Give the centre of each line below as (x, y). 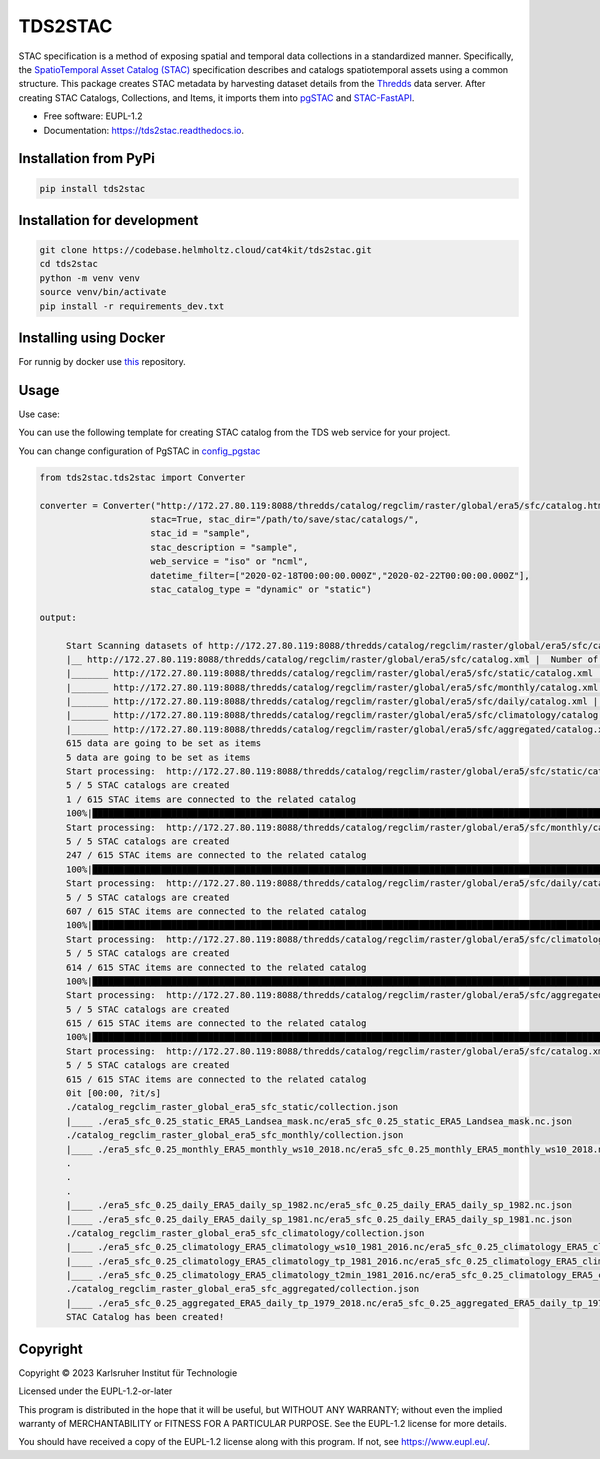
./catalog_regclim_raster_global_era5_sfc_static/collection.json (232, 1107)
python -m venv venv (89, 278)
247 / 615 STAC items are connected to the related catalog (216, 855)
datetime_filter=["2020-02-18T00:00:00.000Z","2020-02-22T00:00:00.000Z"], (340, 575)
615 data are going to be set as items (163, 743)
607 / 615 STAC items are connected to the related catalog (216, 911)
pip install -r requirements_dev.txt (132, 306)
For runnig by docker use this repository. (102, 362)
